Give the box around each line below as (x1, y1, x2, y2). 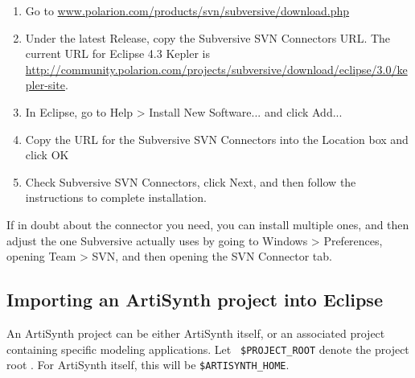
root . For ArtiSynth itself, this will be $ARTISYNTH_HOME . (6, 356, 290, 373)
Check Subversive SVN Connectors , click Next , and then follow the (25, 173, 356, 190)
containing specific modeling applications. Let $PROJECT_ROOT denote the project (6, 340, 409, 357)
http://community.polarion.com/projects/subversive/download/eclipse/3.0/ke (25, 60, 408, 77)
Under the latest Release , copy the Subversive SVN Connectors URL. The (25, 29, 391, 46)
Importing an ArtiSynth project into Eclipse (6, 287, 383, 312)
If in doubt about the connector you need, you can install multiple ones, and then (6, 216, 409, 232)
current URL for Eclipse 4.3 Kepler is (25, 45, 210, 62)
